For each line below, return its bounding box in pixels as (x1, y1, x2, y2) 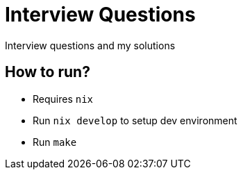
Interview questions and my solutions (5, 39, 176, 51)
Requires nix (33, 92, 94, 105)
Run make (33, 135, 77, 148)
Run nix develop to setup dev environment (33, 114, 237, 126)
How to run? (5, 63, 90, 81)
